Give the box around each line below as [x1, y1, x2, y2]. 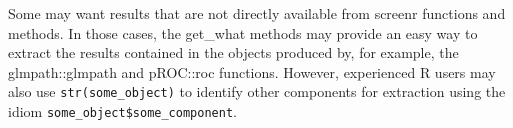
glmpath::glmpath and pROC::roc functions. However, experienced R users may [8, 61, 496, 82]
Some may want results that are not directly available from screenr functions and [8, 3, 506, 23]
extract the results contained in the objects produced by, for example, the [8, 42, 459, 63]
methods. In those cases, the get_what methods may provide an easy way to [8, 22, 478, 43]
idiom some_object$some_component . [8, 101, 237, 122]
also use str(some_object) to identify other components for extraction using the [8, 81, 506, 102]
